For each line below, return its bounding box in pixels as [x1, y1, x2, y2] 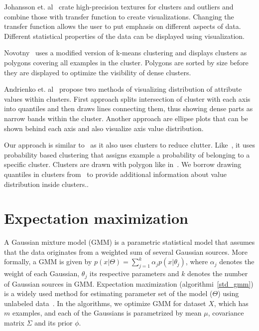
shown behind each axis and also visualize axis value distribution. [4, 123, 204, 133]
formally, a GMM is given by [4, 256, 92, 267]
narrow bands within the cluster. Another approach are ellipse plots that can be [4, 113, 248, 123]
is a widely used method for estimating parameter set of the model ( [4, 288, 213, 299]
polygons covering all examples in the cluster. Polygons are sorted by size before [4, 57, 249, 67]
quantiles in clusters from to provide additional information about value [4, 168, 227, 179]
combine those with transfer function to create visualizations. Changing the [4, 11, 234, 21]
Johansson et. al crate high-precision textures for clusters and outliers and [4, 1, 234, 11]
